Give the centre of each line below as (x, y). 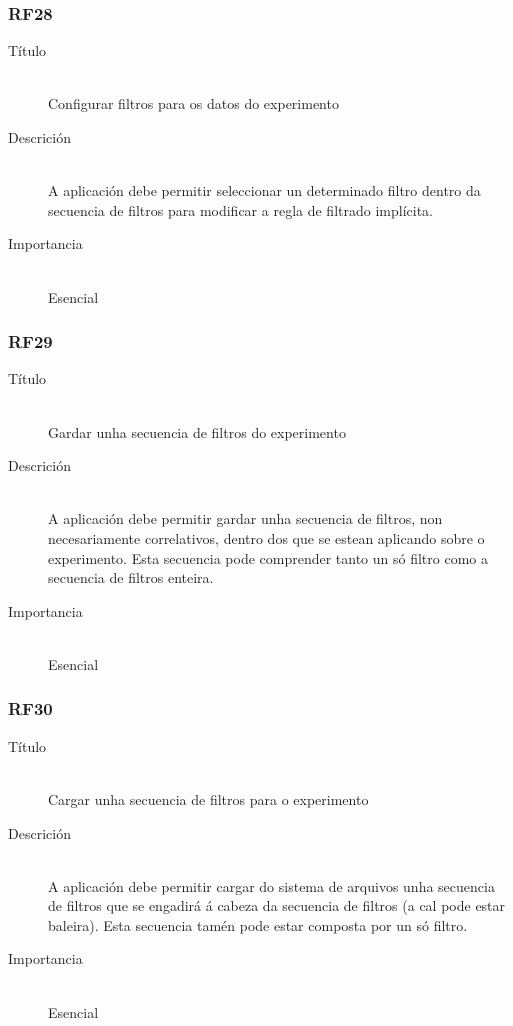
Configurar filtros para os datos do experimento (193, 103)
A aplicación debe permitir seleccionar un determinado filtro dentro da (264, 190)
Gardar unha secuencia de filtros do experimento (197, 431)
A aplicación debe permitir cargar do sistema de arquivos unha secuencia (271, 885)
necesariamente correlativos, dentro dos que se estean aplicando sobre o (266, 537)
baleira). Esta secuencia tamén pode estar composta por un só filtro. (258, 924)
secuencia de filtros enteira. (131, 577)
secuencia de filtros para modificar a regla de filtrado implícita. (240, 209)
